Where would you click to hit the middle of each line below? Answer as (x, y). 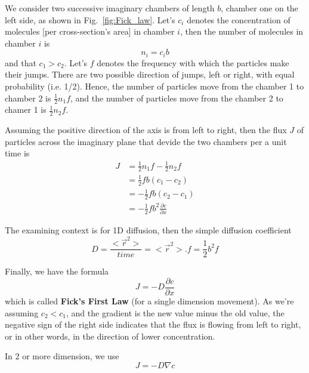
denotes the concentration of (239, 19)
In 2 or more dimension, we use (62, 356)
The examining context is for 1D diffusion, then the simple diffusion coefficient (148, 230)
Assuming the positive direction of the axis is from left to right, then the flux (146, 130)
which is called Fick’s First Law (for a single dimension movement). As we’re (149, 301)
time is (17, 153)
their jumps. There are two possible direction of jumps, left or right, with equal (150, 74)
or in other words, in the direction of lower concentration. (110, 336)
